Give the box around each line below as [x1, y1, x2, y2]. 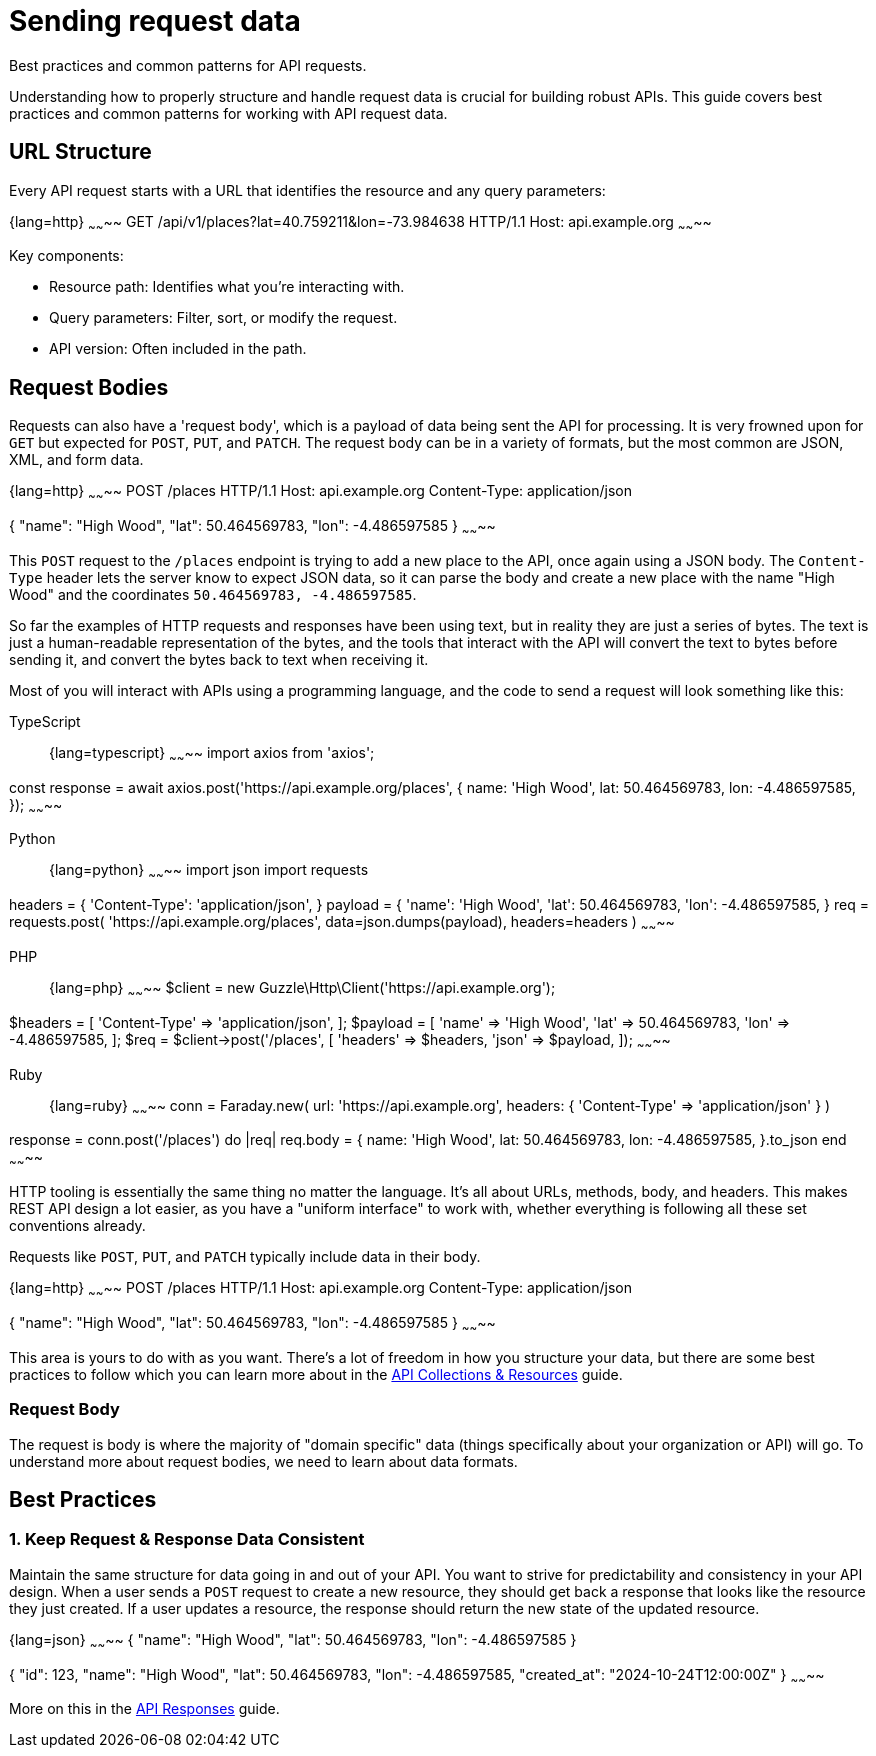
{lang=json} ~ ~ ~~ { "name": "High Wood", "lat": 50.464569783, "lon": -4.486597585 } [9, 1630, 577, 1652]
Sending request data [9, 4, 301, 38]
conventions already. [9, 1217, 146, 1235]
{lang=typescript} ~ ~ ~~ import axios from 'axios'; [49, 743, 375, 765]
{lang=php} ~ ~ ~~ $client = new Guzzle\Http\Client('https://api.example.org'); [49, 979, 556, 1000]
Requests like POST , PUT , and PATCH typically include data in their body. [9, 1248, 481, 1266]
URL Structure [9, 139, 152, 165]
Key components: [9, 247, 124, 265]
